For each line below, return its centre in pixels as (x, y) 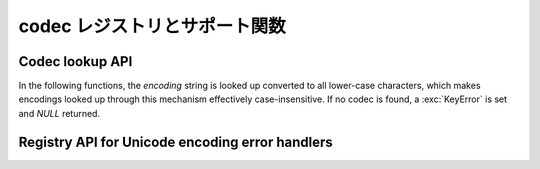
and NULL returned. (59, 113)
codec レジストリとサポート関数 (152, 26)
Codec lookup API (75, 61)
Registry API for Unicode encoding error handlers (176, 141)
